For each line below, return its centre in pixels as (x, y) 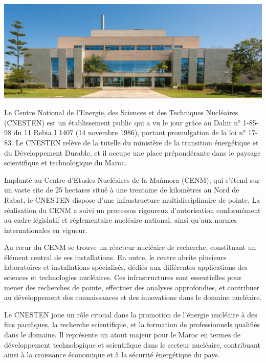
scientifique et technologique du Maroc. (65, 163)
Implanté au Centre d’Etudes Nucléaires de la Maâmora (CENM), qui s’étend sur (132, 179)
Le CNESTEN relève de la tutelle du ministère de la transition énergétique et (137, 142)
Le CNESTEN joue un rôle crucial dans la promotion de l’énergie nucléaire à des (131, 314)
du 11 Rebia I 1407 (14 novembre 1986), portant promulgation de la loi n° (130, 132)
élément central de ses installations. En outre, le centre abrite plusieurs (115, 257)
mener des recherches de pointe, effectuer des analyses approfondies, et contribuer (132, 287)
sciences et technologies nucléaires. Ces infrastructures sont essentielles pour (123, 277)
